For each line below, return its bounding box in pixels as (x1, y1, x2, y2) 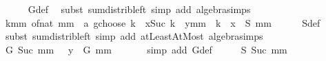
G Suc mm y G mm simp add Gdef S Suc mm (5, 42, 287, 56)
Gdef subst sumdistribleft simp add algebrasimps (28, 2, 251, 16)
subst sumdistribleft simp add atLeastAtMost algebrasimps (5, 29, 263, 43)
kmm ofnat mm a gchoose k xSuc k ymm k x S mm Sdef (5, 15, 320, 29)
